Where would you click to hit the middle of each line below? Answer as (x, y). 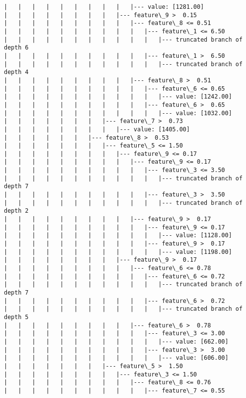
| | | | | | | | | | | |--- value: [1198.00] (118, 252)
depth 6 (16, 48)
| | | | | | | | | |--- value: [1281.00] (104, 7)
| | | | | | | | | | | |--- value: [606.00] (116, 358)
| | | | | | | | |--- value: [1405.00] (97, 129)
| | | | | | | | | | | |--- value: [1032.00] (118, 113)
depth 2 (16, 211)
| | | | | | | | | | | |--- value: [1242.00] (118, 97)
